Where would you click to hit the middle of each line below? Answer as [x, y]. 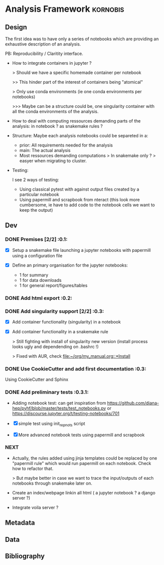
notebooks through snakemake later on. [52, 483]
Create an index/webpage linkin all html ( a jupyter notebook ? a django [84, 492]
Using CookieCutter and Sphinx [37, 380]
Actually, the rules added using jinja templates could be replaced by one [84, 458]
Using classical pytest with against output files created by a [79, 189]
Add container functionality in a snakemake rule [60, 332]
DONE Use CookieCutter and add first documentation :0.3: [76, 369]
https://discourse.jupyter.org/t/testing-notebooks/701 [66, 413]
